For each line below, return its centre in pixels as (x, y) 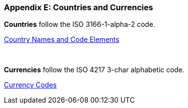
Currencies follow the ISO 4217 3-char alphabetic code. (94, 70)
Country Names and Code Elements (62, 40)
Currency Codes (30, 85)
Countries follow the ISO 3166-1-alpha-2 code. (80, 24)
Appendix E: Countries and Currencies (79, 7)
